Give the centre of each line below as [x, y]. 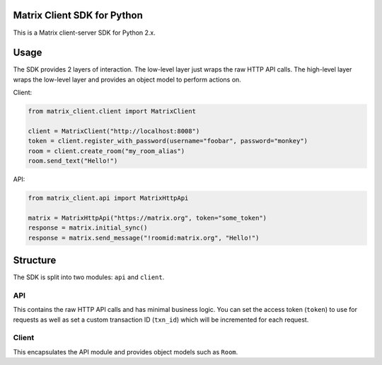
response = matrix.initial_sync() [88, 228]
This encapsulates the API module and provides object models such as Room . [126, 352]
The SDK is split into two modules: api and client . [89, 277]
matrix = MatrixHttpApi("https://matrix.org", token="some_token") [147, 218]
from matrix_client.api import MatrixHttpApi [108, 198]
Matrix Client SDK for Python [78, 15]
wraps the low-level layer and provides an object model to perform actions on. [127, 79]
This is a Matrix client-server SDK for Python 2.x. [84, 33]
